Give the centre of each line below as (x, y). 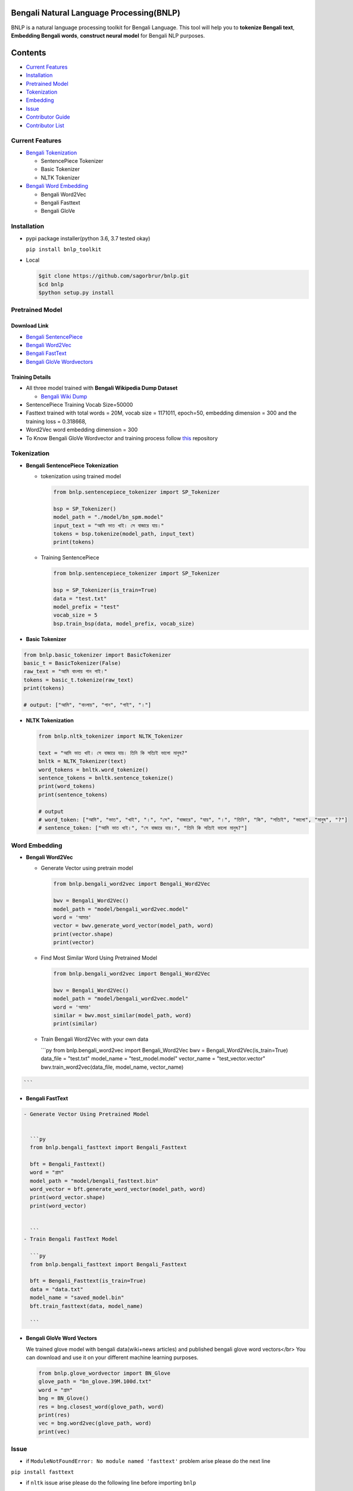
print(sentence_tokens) (73, 794)
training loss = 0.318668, (56, 421)
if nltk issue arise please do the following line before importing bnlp (111, 1483)
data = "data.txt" (57, 1289)
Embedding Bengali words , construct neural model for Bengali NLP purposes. (108, 35)
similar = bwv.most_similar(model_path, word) (122, 1016)
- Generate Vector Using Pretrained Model (86, 1114)
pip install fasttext (43, 1472)
